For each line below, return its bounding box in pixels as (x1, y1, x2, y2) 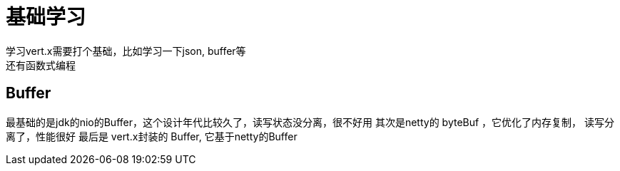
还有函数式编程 (6, 58, 76, 71)
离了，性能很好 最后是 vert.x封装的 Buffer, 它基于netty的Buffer (6, 130, 298, 142)
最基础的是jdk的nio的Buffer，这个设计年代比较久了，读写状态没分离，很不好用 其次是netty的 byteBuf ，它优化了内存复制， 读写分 (6, 115, 615, 128)
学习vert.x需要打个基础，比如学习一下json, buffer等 (6, 44, 246, 57)
